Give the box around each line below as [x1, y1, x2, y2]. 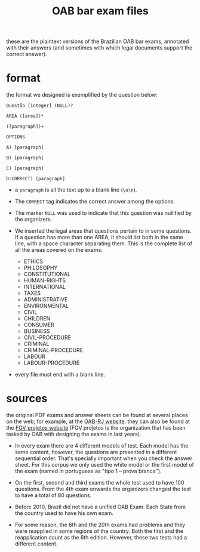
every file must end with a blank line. [14, 371, 106, 378]
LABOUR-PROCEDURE [23, 359, 80, 366]
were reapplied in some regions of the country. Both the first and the [14, 528, 184, 535]
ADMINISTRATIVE [23, 296, 68, 303]
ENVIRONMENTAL [23, 303, 69, 310]
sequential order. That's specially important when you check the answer [14, 455, 193, 462]
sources [6, 392, 48, 405]
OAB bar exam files [51, 4, 149, 18]
